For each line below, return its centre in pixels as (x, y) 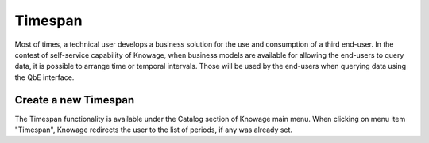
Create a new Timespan (75, 100)
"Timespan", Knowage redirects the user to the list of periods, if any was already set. (154, 130)
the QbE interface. (44, 77)
